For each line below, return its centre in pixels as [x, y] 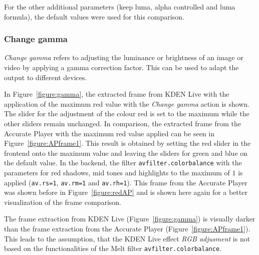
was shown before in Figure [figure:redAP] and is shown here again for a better [126, 192]
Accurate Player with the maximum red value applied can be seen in [109, 133]
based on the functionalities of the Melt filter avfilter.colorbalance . [113, 248]
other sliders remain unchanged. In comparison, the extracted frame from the [123, 123]
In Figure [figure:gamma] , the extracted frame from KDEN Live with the [117, 94]
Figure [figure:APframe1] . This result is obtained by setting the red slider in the [127, 143]
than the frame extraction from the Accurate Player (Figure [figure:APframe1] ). [127, 229]
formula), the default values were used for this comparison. [94, 16]
